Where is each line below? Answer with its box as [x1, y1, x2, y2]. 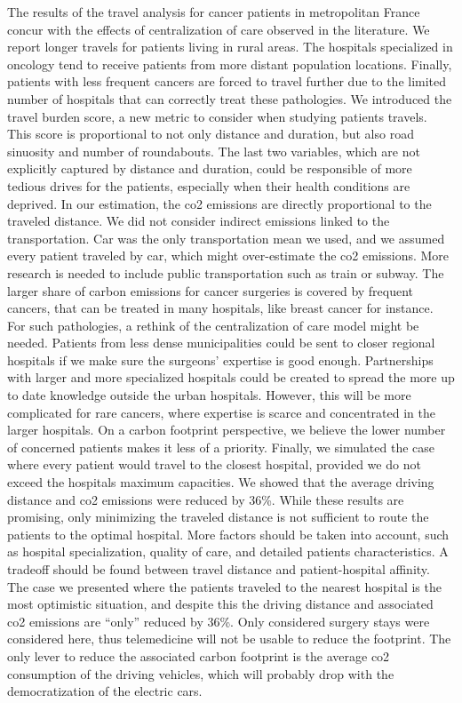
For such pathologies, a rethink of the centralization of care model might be [7, 316, 419, 334]
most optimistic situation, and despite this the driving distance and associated [7, 595, 434, 613]
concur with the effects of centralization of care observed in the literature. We [7, 20, 430, 38]
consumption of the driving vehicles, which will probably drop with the [7, 664, 394, 683]
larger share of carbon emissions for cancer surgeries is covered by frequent [7, 281, 414, 300]
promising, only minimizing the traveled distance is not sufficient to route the [7, 507, 429, 526]
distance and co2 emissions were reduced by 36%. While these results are [7, 490, 404, 508]
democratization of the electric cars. [7, 682, 203, 700]
